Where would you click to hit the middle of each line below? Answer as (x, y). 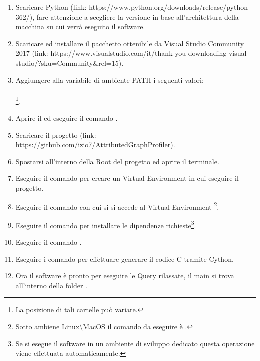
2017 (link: (32, 53)
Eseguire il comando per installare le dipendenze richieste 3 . (106, 224)
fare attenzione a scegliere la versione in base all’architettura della (138, 16)
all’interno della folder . (52, 285)
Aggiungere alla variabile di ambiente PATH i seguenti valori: (110, 79)
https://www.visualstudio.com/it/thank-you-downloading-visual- (150, 53)
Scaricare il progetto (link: (56, 134)
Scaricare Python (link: (51, 7)
